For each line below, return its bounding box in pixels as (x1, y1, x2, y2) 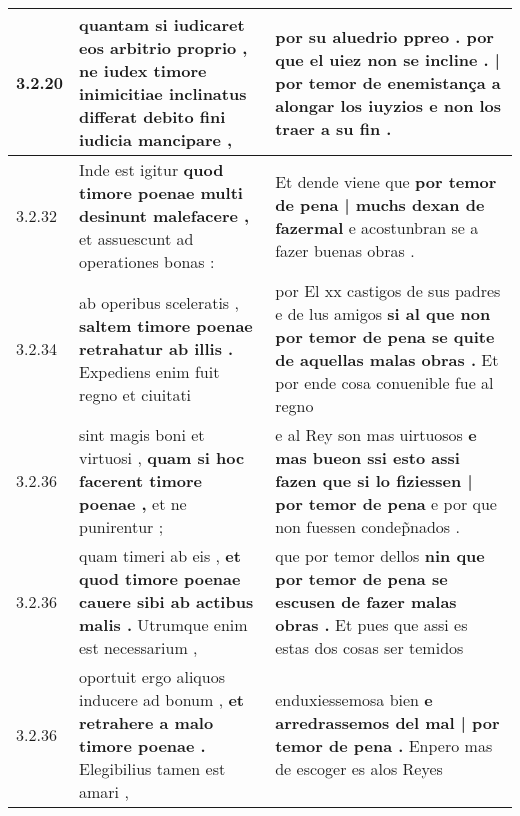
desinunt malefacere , (79, 204, 250, 227)
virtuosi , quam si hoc (79, 446, 245, 469)
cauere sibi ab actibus (79, 590, 254, 613)
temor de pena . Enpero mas (275, 734, 493, 757)
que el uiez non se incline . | (275, 47, 500, 71)
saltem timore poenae (79, 313, 253, 337)
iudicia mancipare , (79, 128, 233, 151)
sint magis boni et (79, 423, 205, 446)
